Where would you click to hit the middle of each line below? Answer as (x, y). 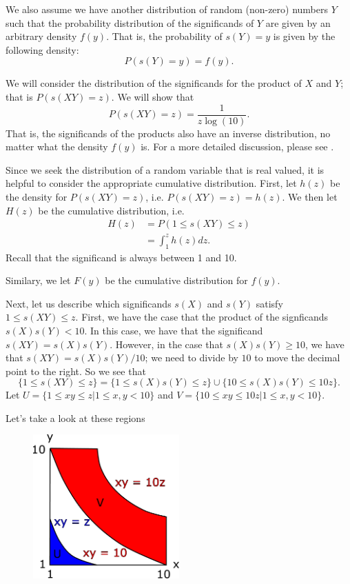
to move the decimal (297, 358)
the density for (37, 197)
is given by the (304, 36)
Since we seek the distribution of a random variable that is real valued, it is (165, 169)
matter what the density (57, 147)
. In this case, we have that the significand (174, 330)
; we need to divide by (192, 358)
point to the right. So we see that (76, 371)
